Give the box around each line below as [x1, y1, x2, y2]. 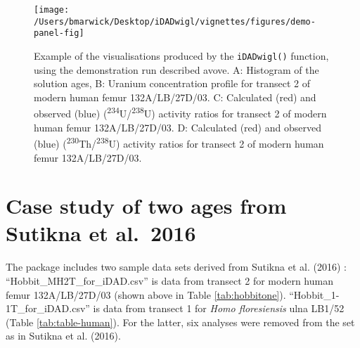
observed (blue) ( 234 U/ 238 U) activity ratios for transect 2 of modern [34, 104, 327, 121]
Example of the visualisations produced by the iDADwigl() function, [34, 48, 329, 63]
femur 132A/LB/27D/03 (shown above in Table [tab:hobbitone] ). [6, 287, 286, 302]
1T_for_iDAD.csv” [6, 301, 90, 316]
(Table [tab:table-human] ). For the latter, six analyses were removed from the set [6, 314, 355, 329]
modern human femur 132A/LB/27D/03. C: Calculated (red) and [34, 89, 316, 104]
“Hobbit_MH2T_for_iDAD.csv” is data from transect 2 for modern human [6, 273, 333, 288]
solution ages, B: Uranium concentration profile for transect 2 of [34, 76, 311, 91]
